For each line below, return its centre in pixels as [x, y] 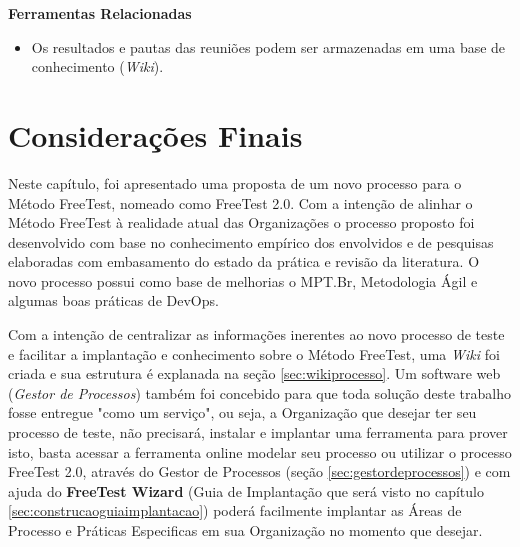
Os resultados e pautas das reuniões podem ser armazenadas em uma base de [268, 46]
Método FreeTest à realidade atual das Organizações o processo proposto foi [241, 222]
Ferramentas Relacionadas [100, 13]
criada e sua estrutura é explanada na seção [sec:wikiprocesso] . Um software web [254, 373]
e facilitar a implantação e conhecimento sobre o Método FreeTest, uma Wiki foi [254, 353]
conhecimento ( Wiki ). [97, 66]
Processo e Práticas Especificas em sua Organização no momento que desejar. [245, 530]
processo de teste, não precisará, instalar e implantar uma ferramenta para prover [258, 432]
